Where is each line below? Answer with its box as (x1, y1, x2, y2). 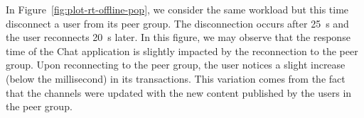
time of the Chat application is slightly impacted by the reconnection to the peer (6, 43, 358, 58)
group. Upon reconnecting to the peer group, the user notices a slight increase (6, 57, 346, 72)
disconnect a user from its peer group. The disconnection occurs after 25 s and (6, 16, 349, 30)
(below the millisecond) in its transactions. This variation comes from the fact (6, 71, 346, 85)
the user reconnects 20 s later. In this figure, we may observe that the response (6, 30, 350, 45)
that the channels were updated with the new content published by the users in (6, 85, 352, 100)
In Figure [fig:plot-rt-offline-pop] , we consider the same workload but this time (6, 2, 349, 16)
